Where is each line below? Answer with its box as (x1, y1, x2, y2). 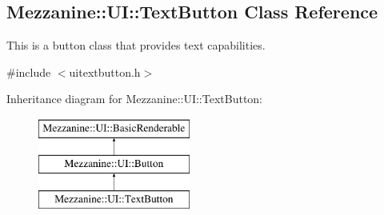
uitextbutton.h (69, 63, 141, 80)
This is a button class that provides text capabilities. (6, 37, 266, 54)
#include (6, 63, 51, 80)
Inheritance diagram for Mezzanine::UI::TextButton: (6, 90, 263, 107)
